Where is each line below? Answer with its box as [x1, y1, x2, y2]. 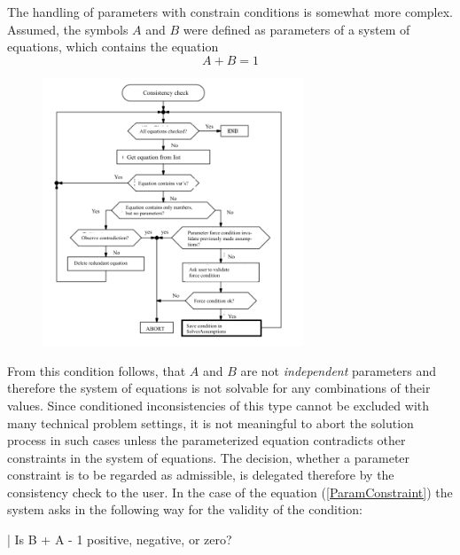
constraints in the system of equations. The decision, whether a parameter [7, 448, 410, 466]
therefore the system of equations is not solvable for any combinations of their [7, 379, 431, 397]
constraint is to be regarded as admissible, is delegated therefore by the [7, 465, 394, 484]
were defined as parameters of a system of [183, 20, 410, 38]
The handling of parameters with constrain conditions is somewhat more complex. [7, 3, 453, 20]
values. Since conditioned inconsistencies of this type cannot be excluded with [7, 395, 429, 414]
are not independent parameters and [240, 361, 437, 379]
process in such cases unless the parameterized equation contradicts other [7, 431, 406, 449]
